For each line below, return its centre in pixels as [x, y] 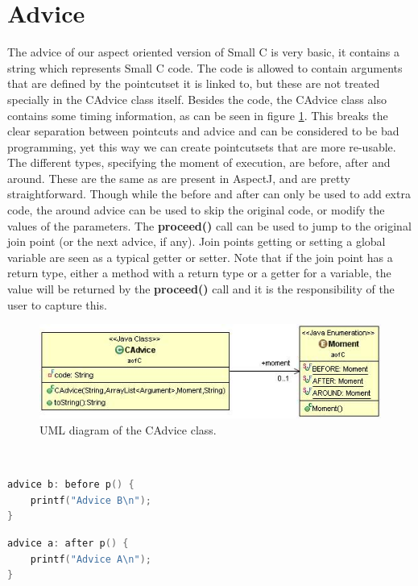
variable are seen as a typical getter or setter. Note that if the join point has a [200, 257]
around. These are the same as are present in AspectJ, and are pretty [179, 178]
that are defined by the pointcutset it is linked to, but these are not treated [194, 83]
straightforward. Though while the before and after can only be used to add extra [209, 194]
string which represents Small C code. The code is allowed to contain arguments [205, 67]
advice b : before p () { [71, 485]
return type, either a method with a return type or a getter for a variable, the [199, 273]
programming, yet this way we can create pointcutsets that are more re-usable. [202, 146]
